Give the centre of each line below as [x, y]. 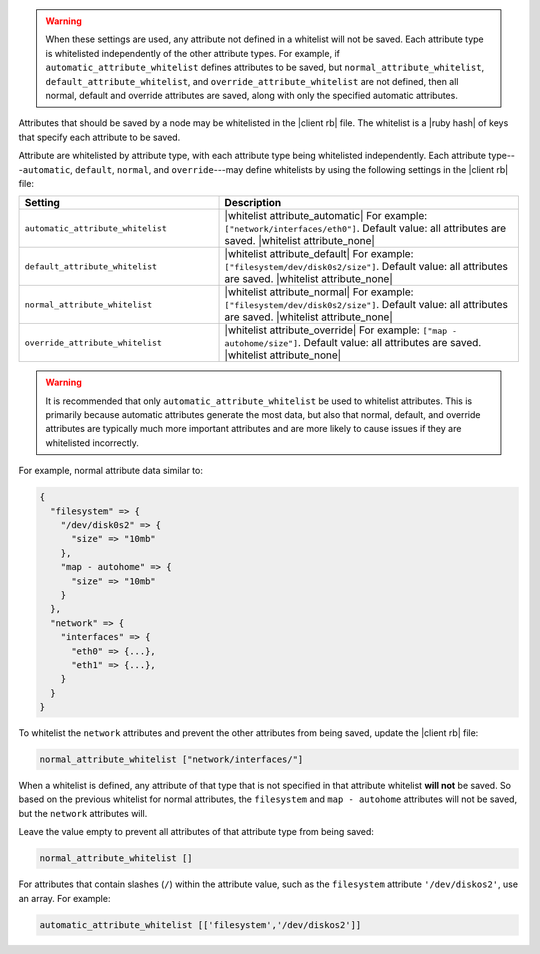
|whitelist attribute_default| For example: [319, 254]
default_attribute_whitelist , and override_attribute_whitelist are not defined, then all [252, 81]
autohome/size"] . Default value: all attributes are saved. [353, 343]
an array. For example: [64, 898]
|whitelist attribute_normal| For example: [319, 292]
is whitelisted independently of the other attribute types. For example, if [192, 53]
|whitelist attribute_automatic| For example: [326, 216]
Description [253, 203]
